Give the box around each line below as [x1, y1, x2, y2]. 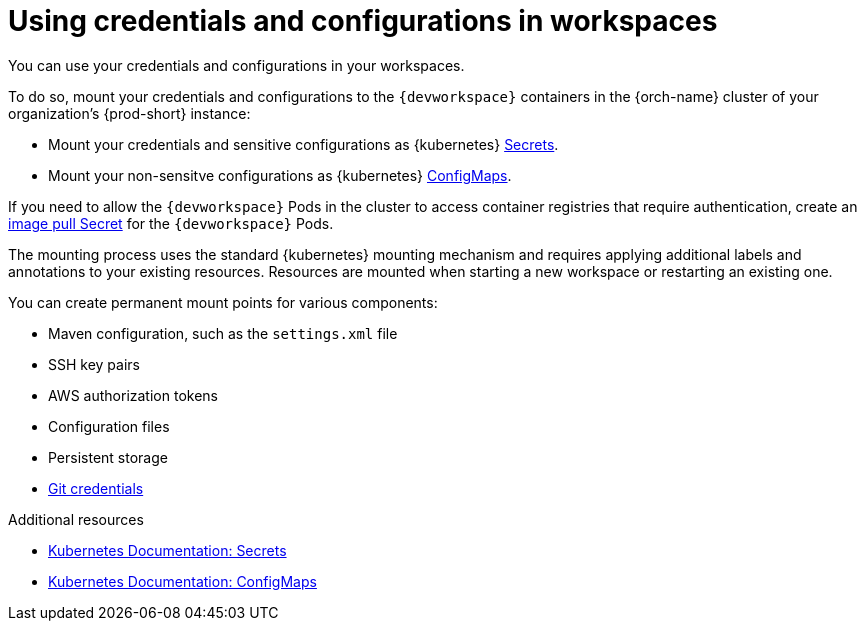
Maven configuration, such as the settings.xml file [48, 324, 398, 342]
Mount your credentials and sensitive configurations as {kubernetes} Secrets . [48, 135, 559, 153]
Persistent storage [48, 448, 168, 466]
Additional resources [8, 510, 144, 528]
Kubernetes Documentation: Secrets [48, 541, 287, 559]
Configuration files [48, 417, 170, 435]
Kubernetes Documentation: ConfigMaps [48, 572, 317, 590]
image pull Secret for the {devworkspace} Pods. [8, 214, 334, 232]
